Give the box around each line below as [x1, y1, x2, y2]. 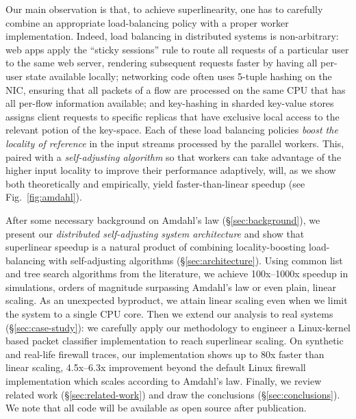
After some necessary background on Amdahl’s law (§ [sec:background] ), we [5, 212, 320, 227]
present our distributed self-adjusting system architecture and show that [5, 226, 305, 240]
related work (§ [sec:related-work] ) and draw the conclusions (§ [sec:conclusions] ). [5, 387, 340, 401]
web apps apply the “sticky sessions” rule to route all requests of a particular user [5, 42, 349, 56]
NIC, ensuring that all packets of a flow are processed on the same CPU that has [5, 82, 346, 97]
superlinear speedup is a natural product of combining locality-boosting [5, 240, 306, 254]
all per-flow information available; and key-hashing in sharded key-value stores [5, 96, 334, 110]
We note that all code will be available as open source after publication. [5, 401, 307, 415]
